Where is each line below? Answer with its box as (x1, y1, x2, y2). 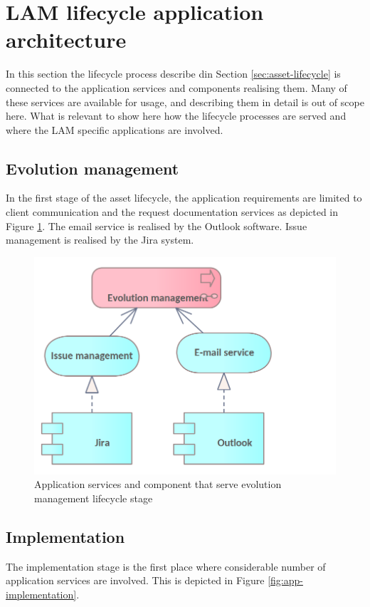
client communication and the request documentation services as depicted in (6, 204, 339, 219)
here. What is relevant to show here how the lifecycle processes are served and (6, 108, 347, 123)
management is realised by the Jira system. (6, 232, 194, 247)
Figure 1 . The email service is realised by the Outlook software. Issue (6, 218, 307, 233)
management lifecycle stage (34, 490, 153, 505)
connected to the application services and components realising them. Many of (6, 80, 347, 95)
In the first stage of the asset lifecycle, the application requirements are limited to (6, 190, 362, 205)
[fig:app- (268, 573, 303, 588)
